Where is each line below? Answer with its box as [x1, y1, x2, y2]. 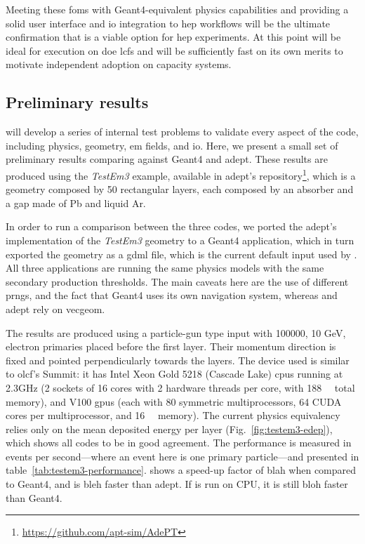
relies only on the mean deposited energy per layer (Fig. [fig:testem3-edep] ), [6, 421, 333, 436]
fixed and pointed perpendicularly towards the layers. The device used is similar [6, 352, 350, 367]
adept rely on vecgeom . [6, 301, 105, 316]
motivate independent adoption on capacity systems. [6, 57, 232, 72]
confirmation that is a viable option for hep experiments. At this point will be [6, 29, 341, 44]
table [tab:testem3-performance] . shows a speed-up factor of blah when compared [6, 463, 357, 477]
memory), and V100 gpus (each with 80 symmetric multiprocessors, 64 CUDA [6, 394, 342, 409]
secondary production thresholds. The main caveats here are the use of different [6, 274, 349, 288]
